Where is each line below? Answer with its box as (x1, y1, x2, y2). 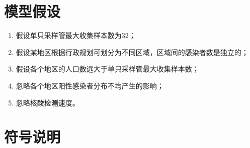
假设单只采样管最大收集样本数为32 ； (16, 30, 136, 40)
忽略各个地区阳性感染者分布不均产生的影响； (16, 80, 164, 90)
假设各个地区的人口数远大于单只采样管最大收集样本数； (16, 63, 199, 74)
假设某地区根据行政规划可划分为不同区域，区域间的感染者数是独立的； (16, 46, 248, 57)
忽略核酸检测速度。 (16, 97, 79, 107)
